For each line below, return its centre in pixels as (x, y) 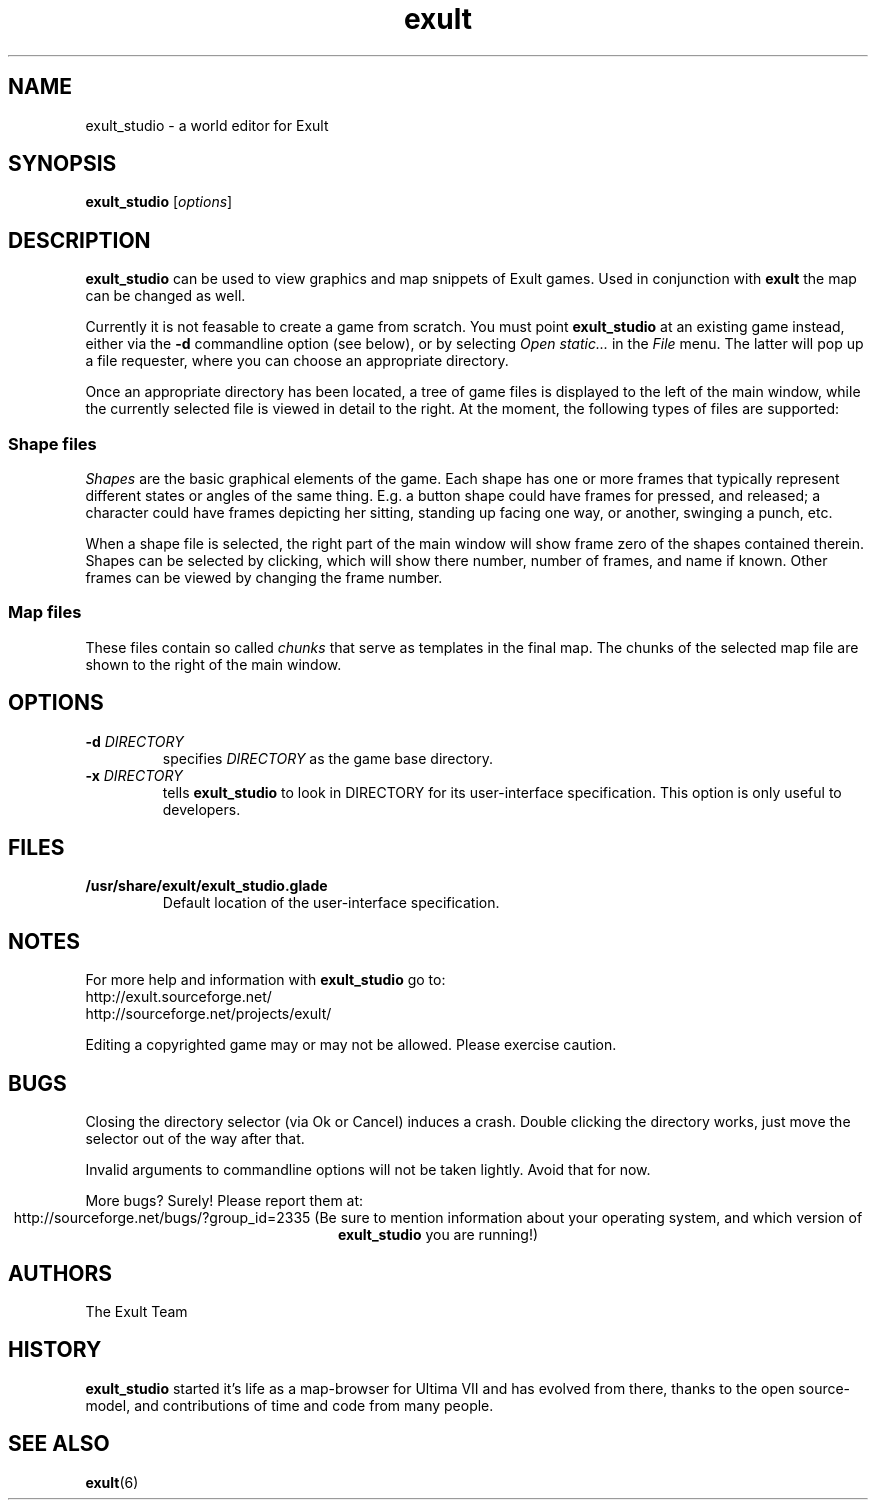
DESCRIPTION (79, 240)
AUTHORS (60, 1273)
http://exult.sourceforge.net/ (178, 997)
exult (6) (112, 1482)
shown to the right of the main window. (213, 664)
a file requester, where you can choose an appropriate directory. (297, 361)
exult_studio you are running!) (438, 1235)
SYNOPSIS (62, 164)
